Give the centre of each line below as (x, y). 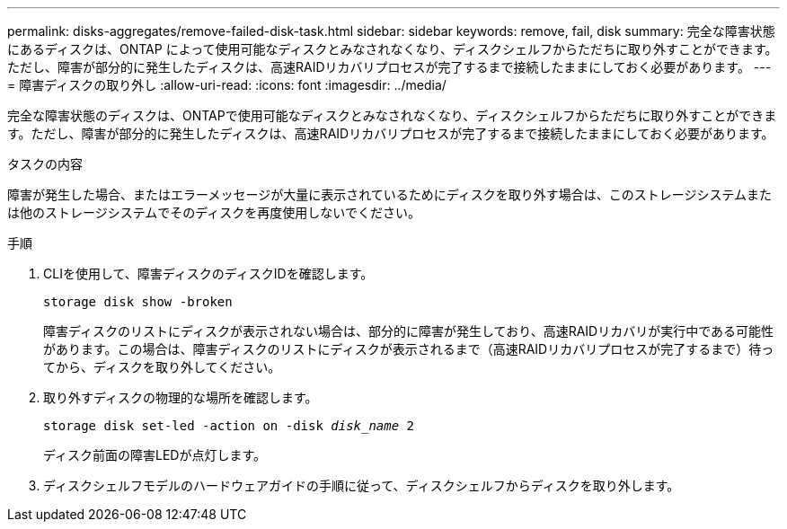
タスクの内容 (45, 164)
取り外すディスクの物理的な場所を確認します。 (181, 397)
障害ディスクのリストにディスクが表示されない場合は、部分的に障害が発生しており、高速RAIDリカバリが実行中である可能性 (409, 331)
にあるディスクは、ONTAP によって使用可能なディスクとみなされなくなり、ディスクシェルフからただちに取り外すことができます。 (393, 49)
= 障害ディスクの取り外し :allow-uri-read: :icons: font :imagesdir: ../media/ (227, 85)
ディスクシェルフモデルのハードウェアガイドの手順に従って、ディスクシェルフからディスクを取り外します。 (362, 485)
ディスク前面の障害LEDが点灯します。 (155, 455)
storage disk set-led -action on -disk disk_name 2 (229, 426)
